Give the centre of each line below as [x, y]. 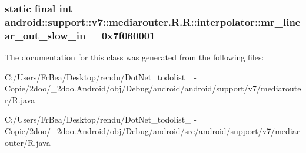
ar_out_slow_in [45, 35]
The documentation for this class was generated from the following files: [134, 57]
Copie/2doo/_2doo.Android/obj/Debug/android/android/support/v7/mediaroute [153, 88]
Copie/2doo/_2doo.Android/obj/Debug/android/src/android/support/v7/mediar [152, 131]
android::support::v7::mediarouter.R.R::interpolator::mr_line [153, 21]
